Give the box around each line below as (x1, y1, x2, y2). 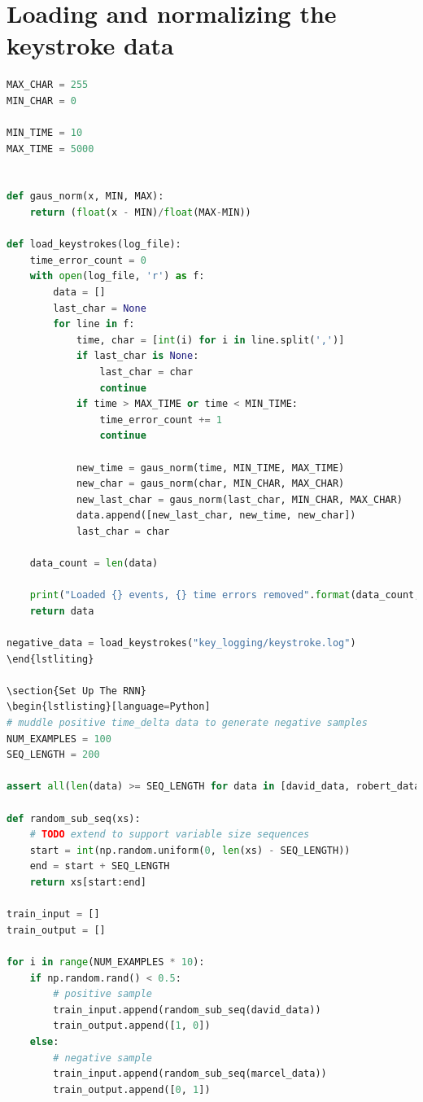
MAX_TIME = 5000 (7, 142, 94, 155)
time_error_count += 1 (99, 413, 222, 426)
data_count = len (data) (29, 558, 159, 570)
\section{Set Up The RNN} (7, 684, 146, 697)
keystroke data (7, 28, 174, 62)
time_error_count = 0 (29, 254, 146, 266)
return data (29, 605, 94, 617)
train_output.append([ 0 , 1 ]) (53, 1083, 211, 1095)
